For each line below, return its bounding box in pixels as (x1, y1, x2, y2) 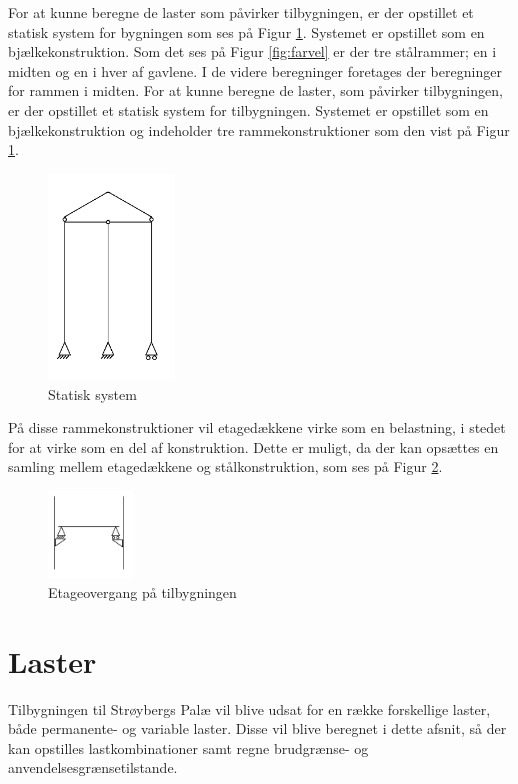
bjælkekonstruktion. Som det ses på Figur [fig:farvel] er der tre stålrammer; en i (8, 41, 497, 62)
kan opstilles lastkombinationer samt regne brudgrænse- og (8, 737, 369, 758)
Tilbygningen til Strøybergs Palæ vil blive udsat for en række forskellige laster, (8, 698, 491, 719)
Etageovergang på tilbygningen (48, 581, 237, 602)
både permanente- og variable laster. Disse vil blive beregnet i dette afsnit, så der (8, 718, 507, 739)
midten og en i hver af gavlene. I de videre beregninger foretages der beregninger (8, 60, 502, 81)
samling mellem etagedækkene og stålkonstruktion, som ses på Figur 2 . (8, 456, 443, 477)
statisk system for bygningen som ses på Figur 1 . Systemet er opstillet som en (8, 21, 485, 42)
